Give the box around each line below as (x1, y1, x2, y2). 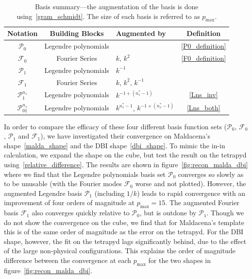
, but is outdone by (139, 208, 197, 218)
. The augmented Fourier (165, 197, 239, 208)
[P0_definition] (181, 41, 226, 51)
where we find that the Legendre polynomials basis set (4, 169, 166, 179)
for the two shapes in (148, 255, 211, 265)
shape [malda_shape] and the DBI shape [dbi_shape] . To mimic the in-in (4, 140, 225, 150)
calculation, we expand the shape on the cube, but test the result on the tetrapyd (4, 150, 247, 160)
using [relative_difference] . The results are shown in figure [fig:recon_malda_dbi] (4, 159, 248, 169)
